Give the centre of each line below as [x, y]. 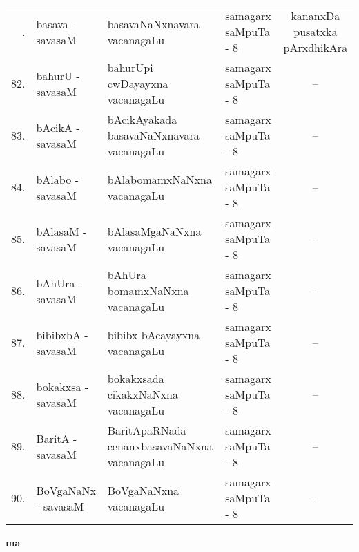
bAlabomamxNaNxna [159, 179]
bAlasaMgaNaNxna [154, 231]
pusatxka [316, 31]
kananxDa [316, 16]
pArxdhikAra [316, 47]
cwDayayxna [138, 83]
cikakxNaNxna [143, 394]
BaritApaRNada [147, 430]
